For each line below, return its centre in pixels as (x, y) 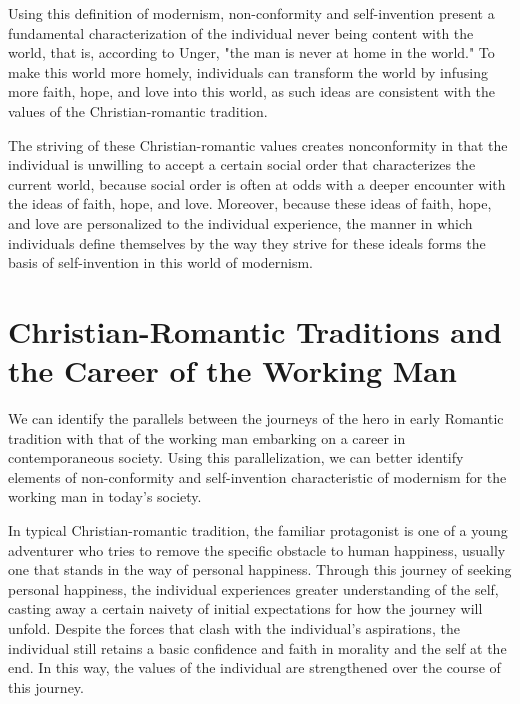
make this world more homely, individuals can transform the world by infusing (248, 71)
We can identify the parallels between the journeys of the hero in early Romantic (256, 418)
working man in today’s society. (105, 496)
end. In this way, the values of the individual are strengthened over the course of (254, 667)
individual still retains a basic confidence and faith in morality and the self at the (257, 647)
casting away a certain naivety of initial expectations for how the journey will (245, 608)
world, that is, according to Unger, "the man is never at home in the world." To (251, 52)
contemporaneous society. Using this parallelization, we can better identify (236, 457)
